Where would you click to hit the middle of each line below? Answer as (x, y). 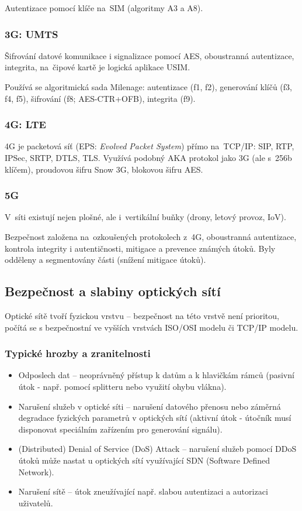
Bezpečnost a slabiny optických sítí (113, 291)
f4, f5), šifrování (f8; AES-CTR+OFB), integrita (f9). (100, 98)
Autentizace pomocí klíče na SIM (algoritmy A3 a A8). (104, 8)
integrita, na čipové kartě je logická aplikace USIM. (98, 67)
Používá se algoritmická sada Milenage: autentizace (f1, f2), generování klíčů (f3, (148, 87)
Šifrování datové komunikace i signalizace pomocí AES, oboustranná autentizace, (150, 55)
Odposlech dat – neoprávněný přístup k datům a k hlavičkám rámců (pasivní (156, 375)
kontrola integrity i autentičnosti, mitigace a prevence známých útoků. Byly (140, 248)
